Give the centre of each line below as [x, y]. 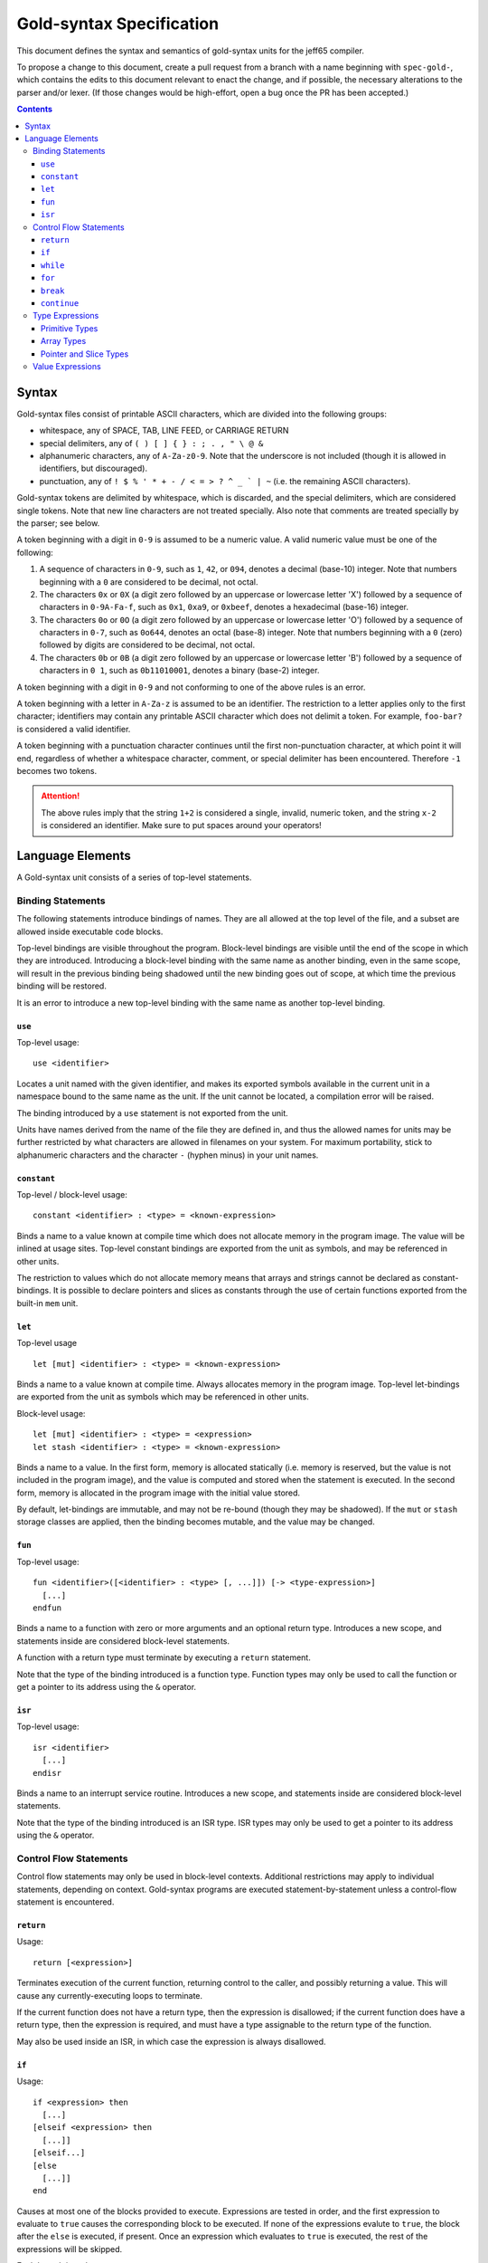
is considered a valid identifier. [74, 729]
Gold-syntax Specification [118, 24]
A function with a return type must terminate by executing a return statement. [164, 1657]
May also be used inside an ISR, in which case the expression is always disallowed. [171, 2041]
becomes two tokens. [57, 770]
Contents [35, 110]
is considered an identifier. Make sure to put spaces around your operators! [182, 826]
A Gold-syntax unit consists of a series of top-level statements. [134, 877]
